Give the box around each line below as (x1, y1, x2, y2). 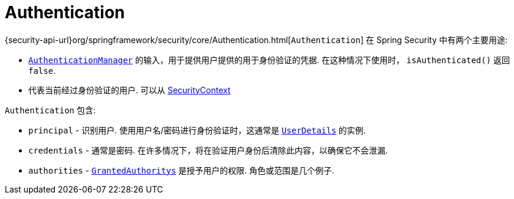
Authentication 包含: (5, 105, 96, 115)
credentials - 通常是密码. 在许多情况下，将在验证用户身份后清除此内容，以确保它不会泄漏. (28, 145, 388, 155)
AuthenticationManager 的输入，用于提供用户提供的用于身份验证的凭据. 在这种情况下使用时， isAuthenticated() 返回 (28, 54, 510, 65)
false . (28, 65, 56, 76)
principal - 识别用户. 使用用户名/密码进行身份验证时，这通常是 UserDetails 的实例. (28, 125, 366, 135)
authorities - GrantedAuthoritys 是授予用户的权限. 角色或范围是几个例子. (28, 165, 335, 175)
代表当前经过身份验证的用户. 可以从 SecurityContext (28, 84, 231, 95)
